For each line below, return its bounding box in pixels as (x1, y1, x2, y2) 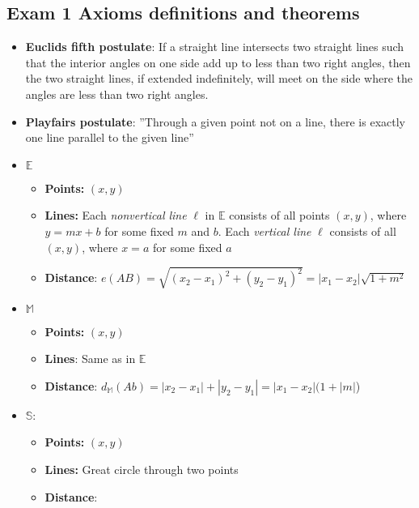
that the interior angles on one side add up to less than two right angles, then (25, 53, 411, 70)
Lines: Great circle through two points (44, 461, 239, 478)
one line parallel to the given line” (25, 129, 194, 146)
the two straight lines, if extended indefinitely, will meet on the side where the (25, 70, 413, 87)
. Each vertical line (218, 222, 311, 239)
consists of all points (229, 207, 330, 224)
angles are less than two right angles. (25, 85, 209, 102)
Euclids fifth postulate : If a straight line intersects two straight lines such (25, 38, 404, 55)
